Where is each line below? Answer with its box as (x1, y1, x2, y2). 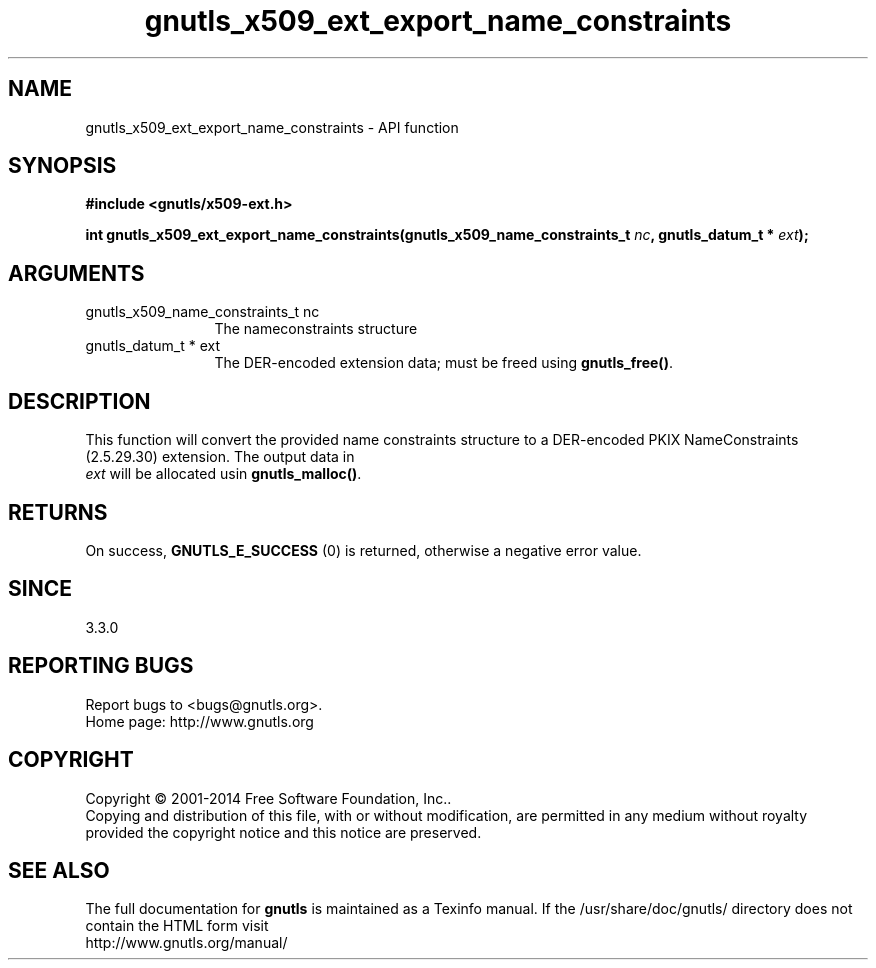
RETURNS (8, 499, 108, 525)
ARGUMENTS (8, 260, 145, 286)
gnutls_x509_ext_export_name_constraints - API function (85, 118, 459, 136)
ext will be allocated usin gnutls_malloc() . (85, 465, 362, 483)
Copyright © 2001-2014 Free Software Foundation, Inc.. (85, 789, 452, 807)
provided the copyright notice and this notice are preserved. (85, 823, 482, 841)
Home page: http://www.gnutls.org (85, 712, 314, 730)
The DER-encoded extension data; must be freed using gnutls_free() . (214, 354, 673, 372)
